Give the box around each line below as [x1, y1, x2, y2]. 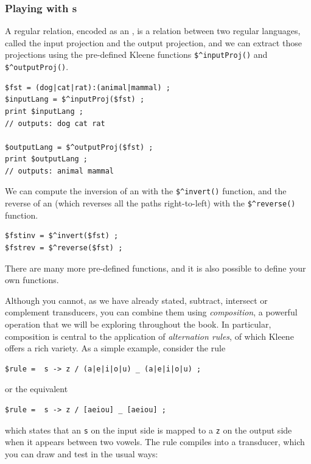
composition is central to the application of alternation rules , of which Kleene [5, 329, 294, 342]
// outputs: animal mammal [5, 166, 114, 175]
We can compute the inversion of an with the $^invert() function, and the [5, 185, 287, 197]
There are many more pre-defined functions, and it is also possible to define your [5, 261, 306, 274]
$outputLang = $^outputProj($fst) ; [5, 142, 153, 152]
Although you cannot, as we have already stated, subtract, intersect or [5, 294, 268, 306]
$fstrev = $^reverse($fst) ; [5, 243, 123, 252]
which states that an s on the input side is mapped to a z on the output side [5, 423, 292, 436]
